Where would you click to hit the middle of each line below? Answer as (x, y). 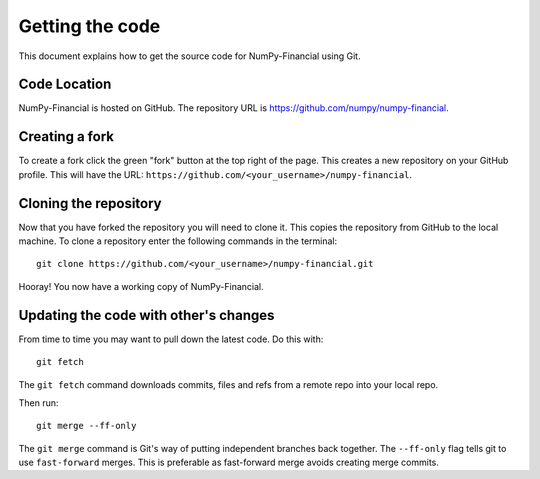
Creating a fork (66, 136)
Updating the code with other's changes (146, 315)
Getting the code (89, 26)
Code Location (65, 84)
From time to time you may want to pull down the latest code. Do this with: (171, 339)
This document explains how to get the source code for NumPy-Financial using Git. (189, 56)
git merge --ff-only (86, 426)
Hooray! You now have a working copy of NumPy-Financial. (141, 286)
